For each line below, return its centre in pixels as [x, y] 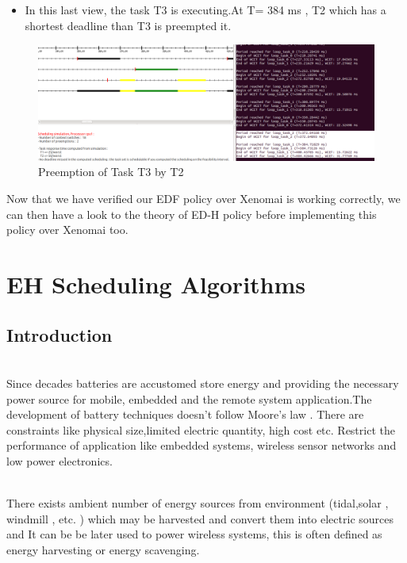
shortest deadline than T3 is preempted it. [128, 25]
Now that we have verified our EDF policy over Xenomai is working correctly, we [203, 198]
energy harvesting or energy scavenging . [103, 549]
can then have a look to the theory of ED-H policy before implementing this [192, 214]
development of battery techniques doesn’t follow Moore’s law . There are [185, 414]
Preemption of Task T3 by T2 [111, 172]
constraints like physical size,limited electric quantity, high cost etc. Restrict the [201, 429]
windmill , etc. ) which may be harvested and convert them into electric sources [200, 518]
